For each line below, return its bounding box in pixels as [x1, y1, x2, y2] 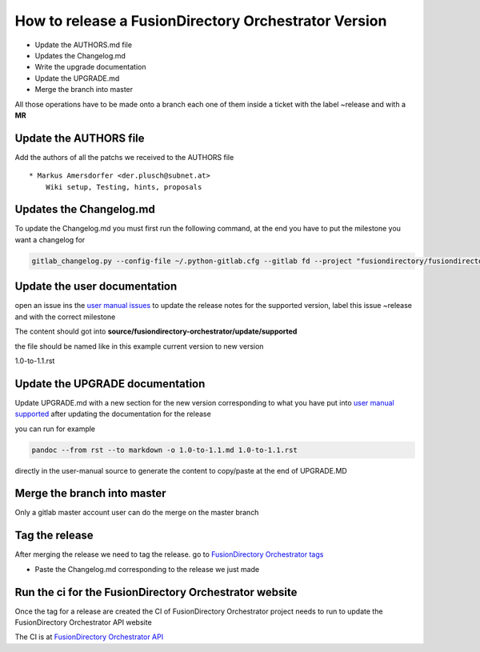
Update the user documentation [14, 280, 178, 294]
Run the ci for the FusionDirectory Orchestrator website [14, 585, 298, 599]
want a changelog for [14, 234, 86, 244]
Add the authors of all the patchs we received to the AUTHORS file [14, 152, 234, 162]
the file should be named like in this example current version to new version [14, 341, 264, 351]
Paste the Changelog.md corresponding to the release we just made [34, 564, 260, 574]
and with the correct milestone [14, 312, 116, 322]
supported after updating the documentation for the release [14, 409, 211, 419]
